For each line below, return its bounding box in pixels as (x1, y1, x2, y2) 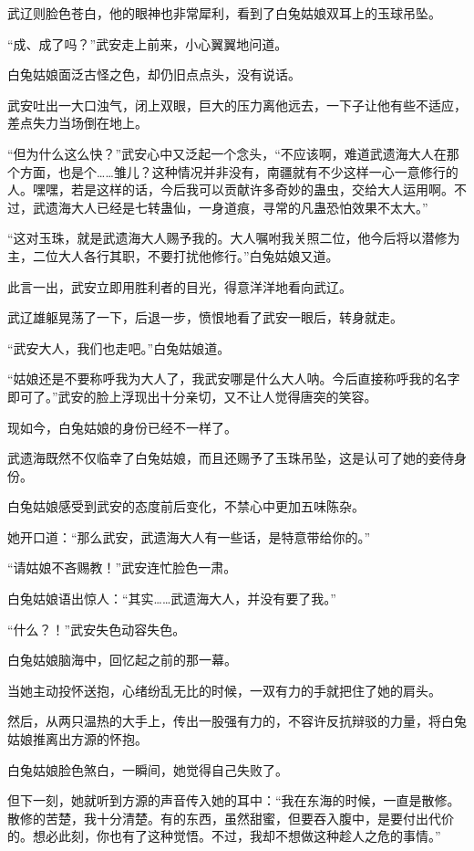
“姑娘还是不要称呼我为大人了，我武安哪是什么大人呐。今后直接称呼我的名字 (7, 369, 460, 388)
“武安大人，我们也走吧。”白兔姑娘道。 (7, 338, 231, 357)
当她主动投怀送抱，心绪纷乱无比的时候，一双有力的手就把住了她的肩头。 (7, 680, 441, 699)
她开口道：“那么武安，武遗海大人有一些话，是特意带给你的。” (7, 527, 371, 546)
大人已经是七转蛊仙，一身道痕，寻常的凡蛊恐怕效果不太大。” (70, 197, 428, 216)
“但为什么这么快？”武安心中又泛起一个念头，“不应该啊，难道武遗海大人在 (7, 143, 447, 163)
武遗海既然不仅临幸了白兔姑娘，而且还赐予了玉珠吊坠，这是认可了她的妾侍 (7, 448, 454, 468)
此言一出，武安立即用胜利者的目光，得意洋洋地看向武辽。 (7, 277, 352, 296)
